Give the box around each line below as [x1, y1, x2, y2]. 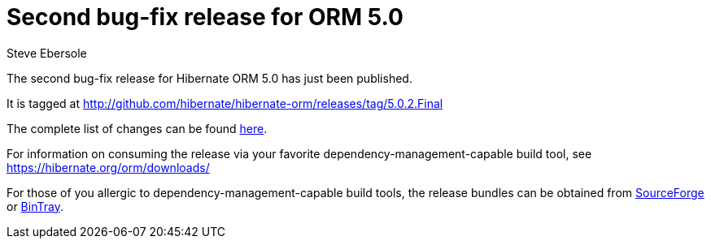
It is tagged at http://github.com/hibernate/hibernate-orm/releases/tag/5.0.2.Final [7, 96, 443, 110]
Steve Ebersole [7, 45, 87, 60]
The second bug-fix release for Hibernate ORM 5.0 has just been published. [7, 71, 412, 85]
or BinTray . [7, 199, 63, 213]
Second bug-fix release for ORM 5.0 [7, 3, 403, 31]
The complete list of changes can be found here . [7, 121, 268, 135]
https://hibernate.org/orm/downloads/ [7, 160, 210, 174]
